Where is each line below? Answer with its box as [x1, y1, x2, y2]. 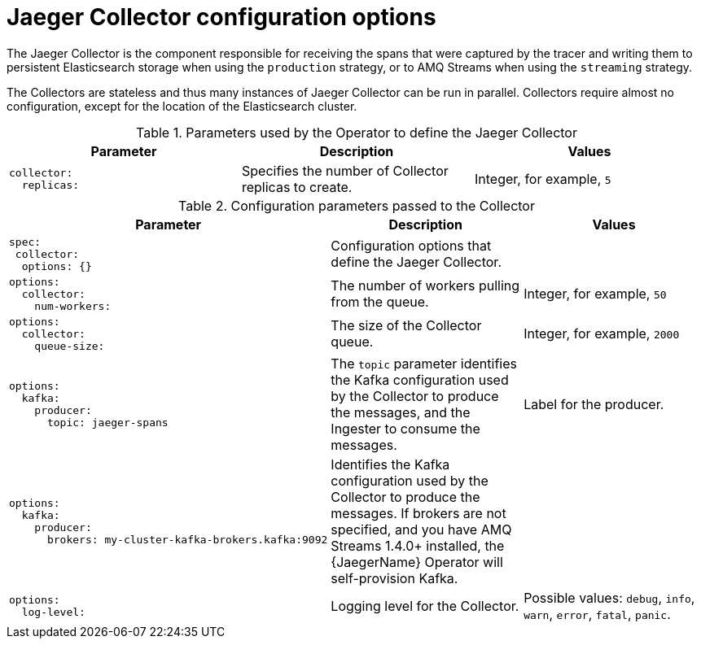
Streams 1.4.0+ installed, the [331, 537, 505, 554]
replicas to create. [241, 178, 353, 195]
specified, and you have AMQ [331, 521, 512, 538]
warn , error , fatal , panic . [524, 605, 671, 622]
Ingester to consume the [331, 420, 480, 437]
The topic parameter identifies [331, 355, 517, 372]
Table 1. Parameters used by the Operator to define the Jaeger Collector [136, 124, 577, 141]
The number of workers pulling [331, 277, 520, 294]
